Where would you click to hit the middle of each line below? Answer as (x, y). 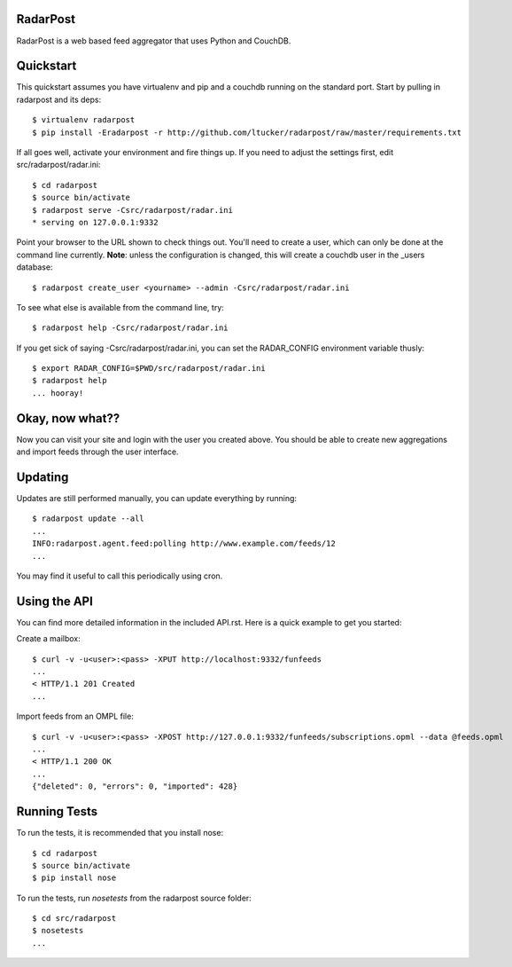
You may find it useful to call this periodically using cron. (120, 576)
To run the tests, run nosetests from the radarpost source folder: (134, 898)
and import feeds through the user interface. (97, 452)
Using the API (54, 601)
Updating (43, 477)
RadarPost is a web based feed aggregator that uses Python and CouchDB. (154, 41)
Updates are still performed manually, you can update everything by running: (156, 499)
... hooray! (58, 393)
